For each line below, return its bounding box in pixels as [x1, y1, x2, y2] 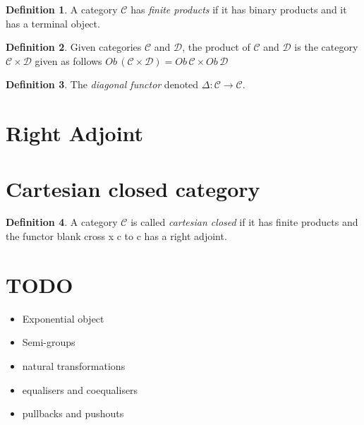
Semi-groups [22, 335, 75, 349]
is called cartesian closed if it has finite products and [131, 215, 358, 229]
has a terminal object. [6, 16, 100, 30]
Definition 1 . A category [6, 2, 118, 16]
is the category [294, 40, 358, 54]
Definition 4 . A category [6, 215, 118, 229]
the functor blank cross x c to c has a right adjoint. [6, 229, 227, 244]
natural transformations [22, 358, 126, 373]
